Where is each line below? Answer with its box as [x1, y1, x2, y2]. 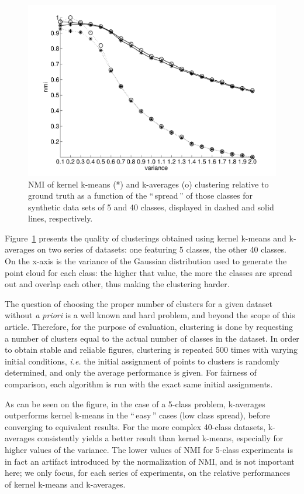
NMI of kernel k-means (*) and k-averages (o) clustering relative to [28, 178, 269, 190]
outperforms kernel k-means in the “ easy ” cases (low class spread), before [5, 409, 270, 421]
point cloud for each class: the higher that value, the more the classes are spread [5, 266, 292, 278]
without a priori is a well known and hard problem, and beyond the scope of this [5, 309, 295, 321]
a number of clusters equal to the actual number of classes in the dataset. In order [5, 332, 299, 344]
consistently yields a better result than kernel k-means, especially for [37, 432, 284, 444]
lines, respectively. [28, 212, 93, 224]
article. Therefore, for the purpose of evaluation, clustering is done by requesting [5, 321, 293, 333]
